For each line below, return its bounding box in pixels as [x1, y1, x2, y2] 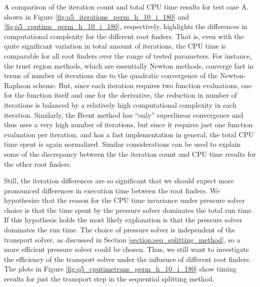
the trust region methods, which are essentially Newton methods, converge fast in [4, 60, 254, 71]
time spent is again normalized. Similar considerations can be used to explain [4, 139, 241, 149]
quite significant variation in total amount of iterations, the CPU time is [4, 41, 226, 51]
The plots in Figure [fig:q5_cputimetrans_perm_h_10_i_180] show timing [4, 263, 236, 274]
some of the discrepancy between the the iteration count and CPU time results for [4, 148, 256, 159]
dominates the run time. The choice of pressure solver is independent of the [4, 224, 235, 235]
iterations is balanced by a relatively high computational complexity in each [4, 99, 236, 110]
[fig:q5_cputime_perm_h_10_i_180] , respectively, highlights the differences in [4, 21, 247, 32]
